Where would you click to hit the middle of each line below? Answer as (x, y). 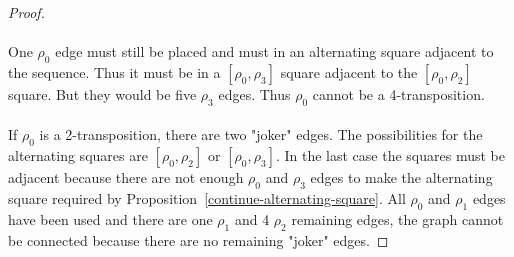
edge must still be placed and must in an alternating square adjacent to (274, 51)
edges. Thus (254, 93)
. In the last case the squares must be (390, 155)
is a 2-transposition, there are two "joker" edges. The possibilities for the (261, 134)
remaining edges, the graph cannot (397, 218)
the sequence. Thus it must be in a (114, 71)
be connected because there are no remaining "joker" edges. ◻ (198, 239)
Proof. (26, 12)
